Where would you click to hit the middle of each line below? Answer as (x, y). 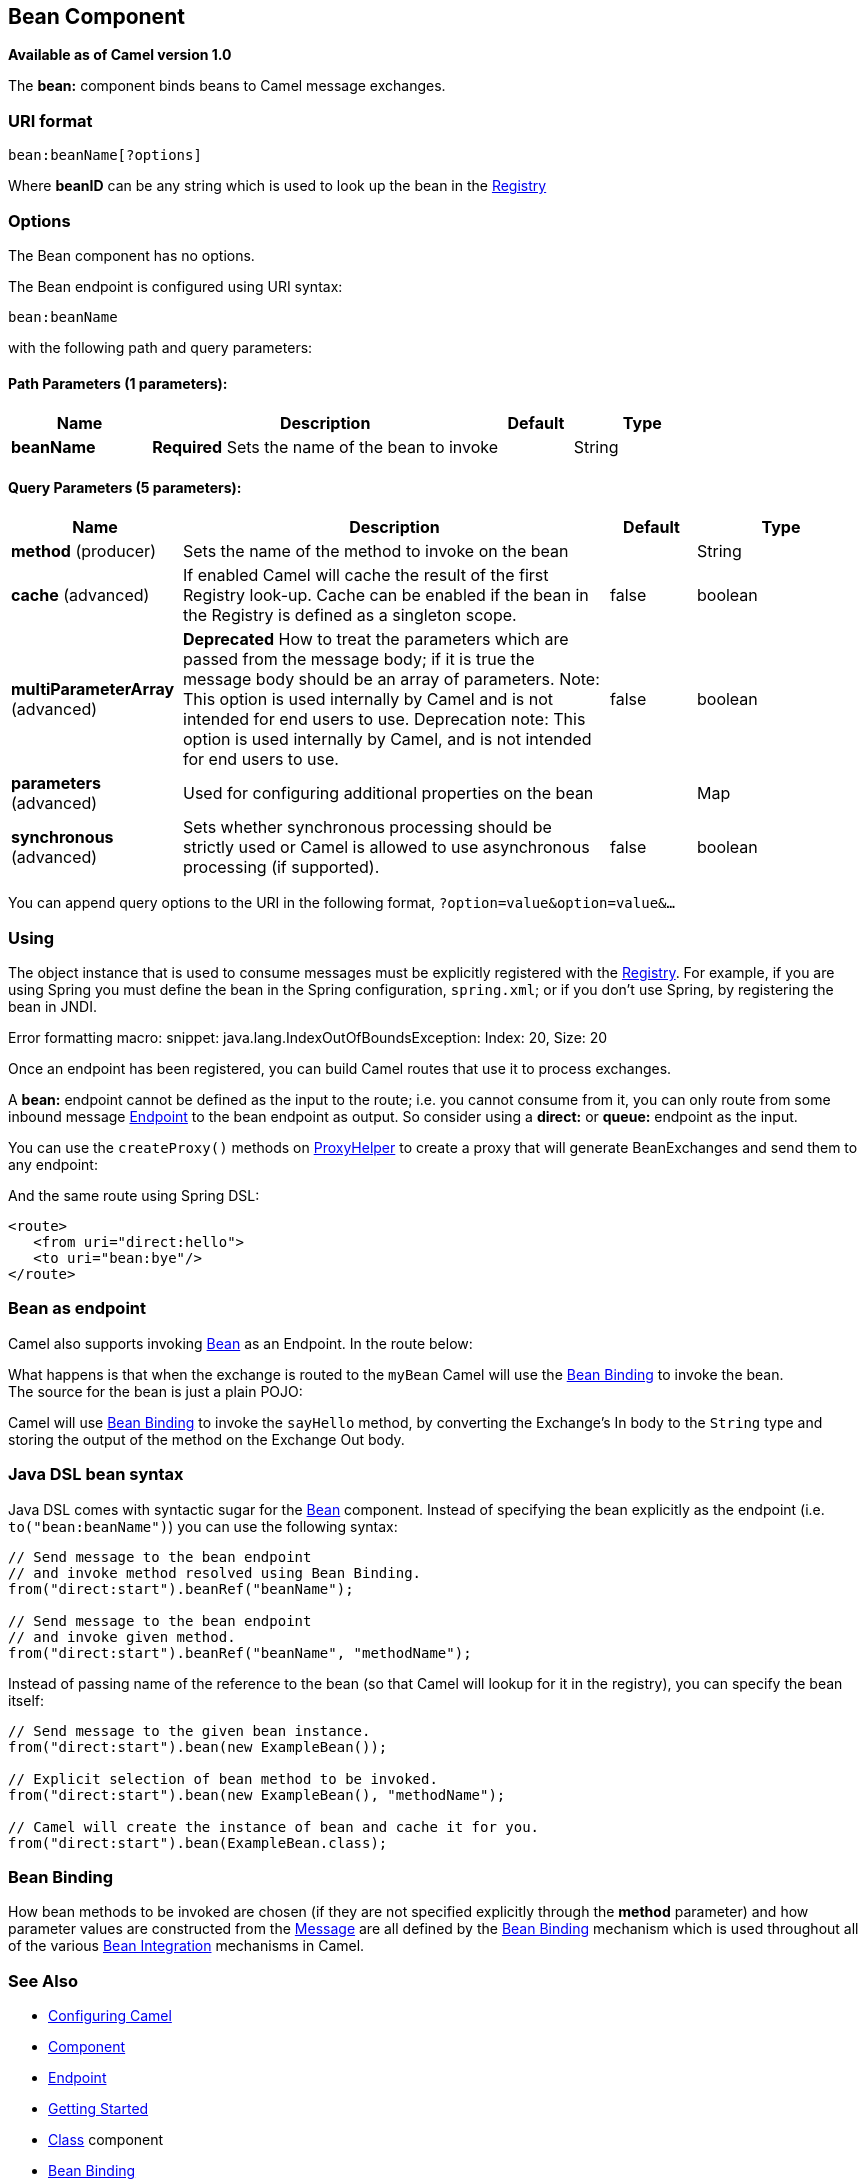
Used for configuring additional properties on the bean (388, 793)
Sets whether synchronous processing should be (367, 827)
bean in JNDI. (52, 1007)
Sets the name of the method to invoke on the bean (376, 551)
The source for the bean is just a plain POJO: (155, 1391)
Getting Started (98, 2109)
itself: (26, 1700)
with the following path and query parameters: (160, 347)
